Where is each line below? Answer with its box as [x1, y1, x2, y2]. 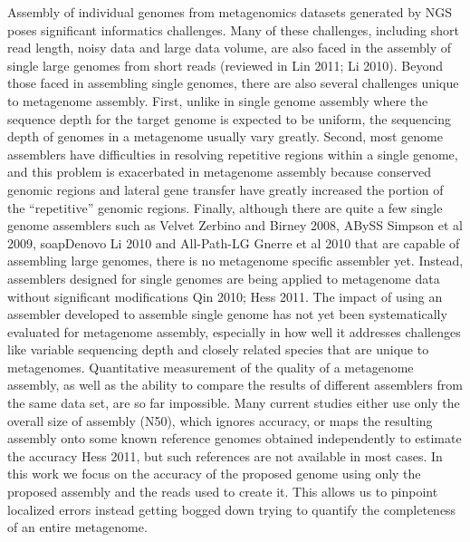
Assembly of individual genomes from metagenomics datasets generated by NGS [7, 3, 452, 21]
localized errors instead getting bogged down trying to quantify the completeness [7, 499, 456, 518]
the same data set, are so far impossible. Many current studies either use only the [7, 393, 460, 412]
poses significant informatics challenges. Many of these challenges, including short [7, 20, 459, 39]
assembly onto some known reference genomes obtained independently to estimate [7, 429, 462, 448]
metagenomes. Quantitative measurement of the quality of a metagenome [7, 357, 414, 376]
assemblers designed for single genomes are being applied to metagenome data [7, 268, 440, 287]
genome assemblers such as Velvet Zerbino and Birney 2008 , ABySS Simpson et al [7, 216, 464, 235]
